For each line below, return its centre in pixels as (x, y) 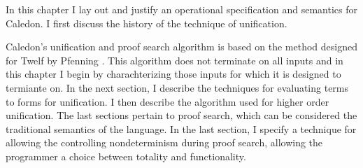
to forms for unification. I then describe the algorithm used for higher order (168, 101)
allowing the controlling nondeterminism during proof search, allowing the (164, 142)
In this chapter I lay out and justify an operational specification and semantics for (181, 9)
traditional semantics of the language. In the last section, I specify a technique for (181, 128)
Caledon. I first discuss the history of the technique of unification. (147, 23)
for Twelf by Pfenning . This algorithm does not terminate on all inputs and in (175, 60)
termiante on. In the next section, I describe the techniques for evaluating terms (177, 87)
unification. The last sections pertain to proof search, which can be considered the (181, 115)
